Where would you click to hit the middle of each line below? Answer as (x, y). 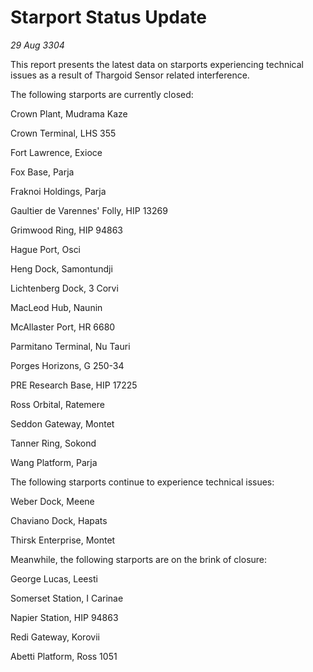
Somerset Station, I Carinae (67, 598)
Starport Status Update (108, 17)
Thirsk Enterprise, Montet (63, 540)
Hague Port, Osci (46, 249)
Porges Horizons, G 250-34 (67, 365)
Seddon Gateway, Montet (62, 423)
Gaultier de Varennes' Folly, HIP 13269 (89, 210)
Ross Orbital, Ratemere (57, 404)
